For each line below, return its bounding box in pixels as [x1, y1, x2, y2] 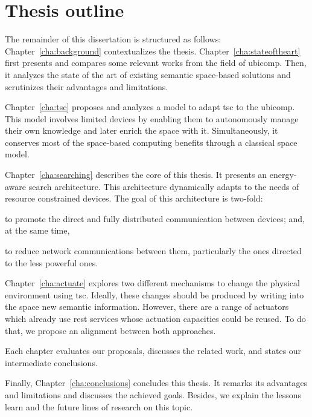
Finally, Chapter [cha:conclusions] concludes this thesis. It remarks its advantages [5, 376, 308, 389]
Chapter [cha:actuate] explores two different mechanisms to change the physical [5, 277, 300, 289]
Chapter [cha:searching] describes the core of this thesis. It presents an [5, 168, 267, 181]
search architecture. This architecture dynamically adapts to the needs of [28, 180, 299, 192]
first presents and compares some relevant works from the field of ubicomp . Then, [5, 56, 307, 69]
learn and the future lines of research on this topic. [5, 400, 193, 413]
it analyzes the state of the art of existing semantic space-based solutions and [5, 68, 291, 80]
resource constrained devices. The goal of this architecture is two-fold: [5, 192, 263, 205]
